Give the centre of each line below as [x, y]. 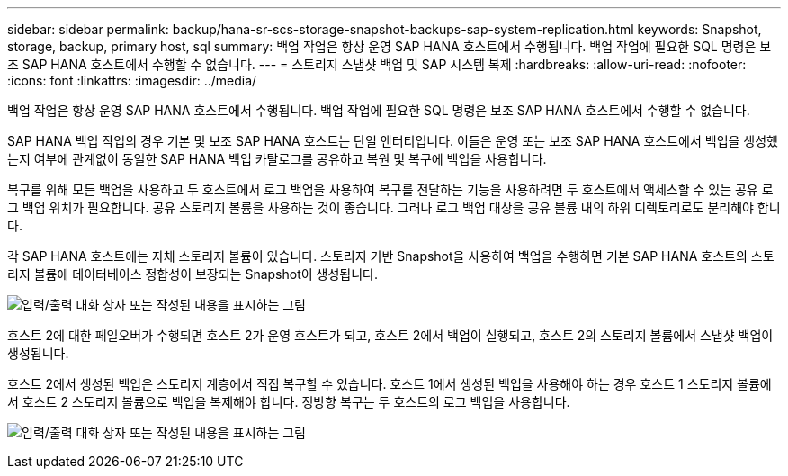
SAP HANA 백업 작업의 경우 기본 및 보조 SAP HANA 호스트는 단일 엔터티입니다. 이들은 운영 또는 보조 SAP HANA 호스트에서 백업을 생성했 [393, 141]
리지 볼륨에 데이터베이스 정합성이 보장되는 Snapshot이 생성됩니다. [193, 274]
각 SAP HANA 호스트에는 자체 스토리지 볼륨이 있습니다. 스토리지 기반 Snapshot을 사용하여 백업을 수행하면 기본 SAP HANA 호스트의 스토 [391, 256]
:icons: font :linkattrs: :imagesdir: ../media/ [132, 81]
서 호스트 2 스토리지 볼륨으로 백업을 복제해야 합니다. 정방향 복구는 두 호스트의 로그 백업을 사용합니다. [289, 402]
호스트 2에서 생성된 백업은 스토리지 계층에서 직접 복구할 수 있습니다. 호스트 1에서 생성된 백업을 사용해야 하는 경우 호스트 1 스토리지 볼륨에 [390, 384]
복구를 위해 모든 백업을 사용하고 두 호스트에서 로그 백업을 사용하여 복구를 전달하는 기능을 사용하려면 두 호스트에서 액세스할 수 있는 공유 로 [390, 189]
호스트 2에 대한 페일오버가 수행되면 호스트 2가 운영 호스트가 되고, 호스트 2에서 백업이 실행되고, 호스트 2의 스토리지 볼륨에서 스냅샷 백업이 [390, 335]
